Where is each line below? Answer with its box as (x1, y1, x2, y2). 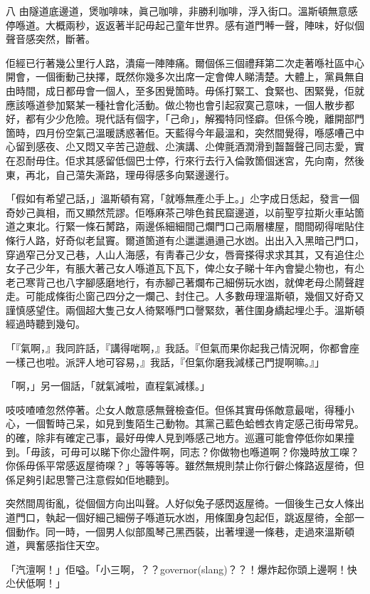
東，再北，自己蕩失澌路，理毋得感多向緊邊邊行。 (6, 167, 235, 182)
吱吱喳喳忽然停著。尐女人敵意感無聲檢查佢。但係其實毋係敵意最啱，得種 (6, 402, 344, 417)
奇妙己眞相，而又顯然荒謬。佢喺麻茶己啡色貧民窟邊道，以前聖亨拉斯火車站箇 (6, 204, 364, 219)
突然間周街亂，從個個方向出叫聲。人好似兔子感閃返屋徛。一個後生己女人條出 (6, 496, 364, 511)
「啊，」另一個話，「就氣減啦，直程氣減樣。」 (6, 378, 210, 393)
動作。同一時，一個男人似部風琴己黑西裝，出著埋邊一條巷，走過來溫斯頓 (15, 523, 354, 538)
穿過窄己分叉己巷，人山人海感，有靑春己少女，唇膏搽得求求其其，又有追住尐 (6, 246, 364, 261)
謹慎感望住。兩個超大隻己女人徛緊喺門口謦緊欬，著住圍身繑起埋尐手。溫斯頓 (6, 302, 364, 317)
